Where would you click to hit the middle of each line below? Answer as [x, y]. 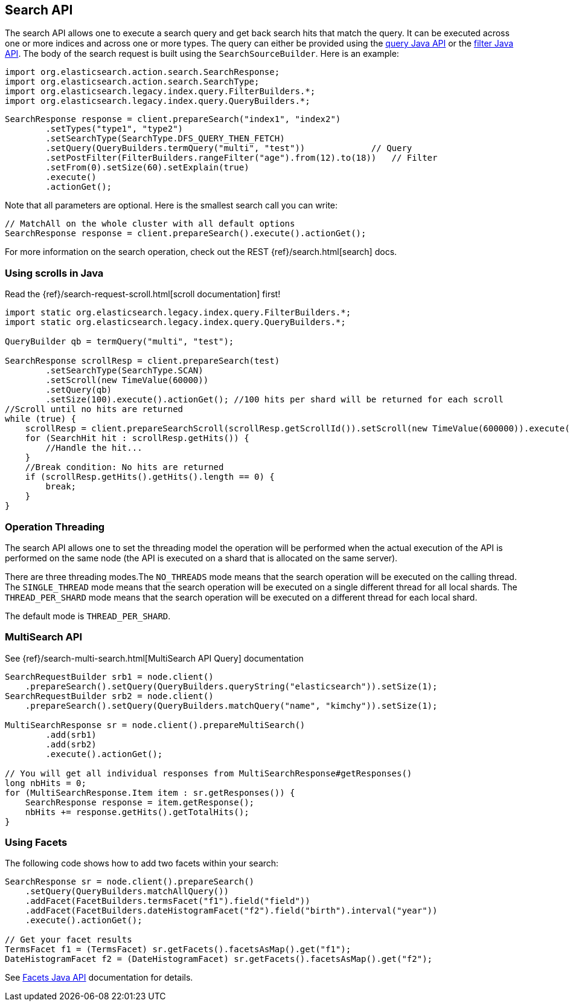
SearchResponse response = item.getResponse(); [140, 802]
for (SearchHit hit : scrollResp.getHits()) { [137, 438]
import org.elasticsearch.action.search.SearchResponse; [142, 72]
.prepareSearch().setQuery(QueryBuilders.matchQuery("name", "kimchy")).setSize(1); [231, 705]
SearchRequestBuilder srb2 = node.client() [109, 696]
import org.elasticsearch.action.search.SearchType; [132, 82]
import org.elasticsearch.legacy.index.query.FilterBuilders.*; [160, 92]
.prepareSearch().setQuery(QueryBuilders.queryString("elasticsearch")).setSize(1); [231, 686]
